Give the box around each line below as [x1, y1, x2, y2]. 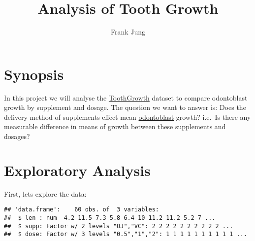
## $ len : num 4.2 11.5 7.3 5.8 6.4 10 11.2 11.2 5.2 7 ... [4, 214, 216, 221]
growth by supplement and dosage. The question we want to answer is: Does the [4, 102, 246, 112]
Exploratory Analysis [4, 160, 151, 180]
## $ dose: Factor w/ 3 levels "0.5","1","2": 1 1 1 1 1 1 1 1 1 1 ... [4, 231, 247, 238]
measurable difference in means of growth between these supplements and [4, 121, 226, 132]
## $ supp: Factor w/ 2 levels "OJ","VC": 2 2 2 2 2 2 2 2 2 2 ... [4, 222, 233, 230]
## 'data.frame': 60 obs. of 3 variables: [4, 206, 159, 213]
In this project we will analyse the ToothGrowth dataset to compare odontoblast [4, 92, 248, 103]
